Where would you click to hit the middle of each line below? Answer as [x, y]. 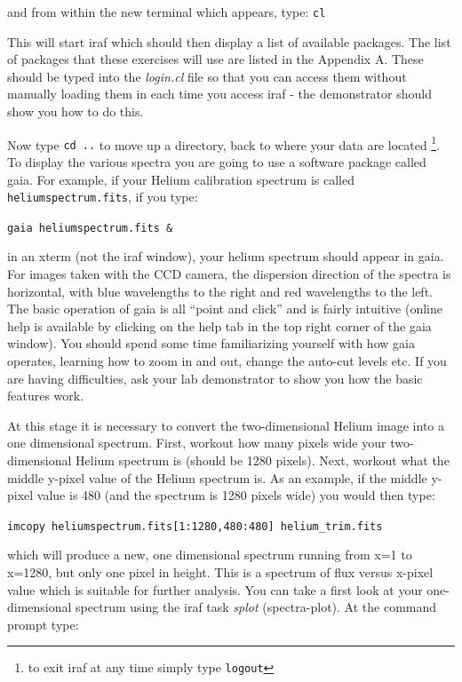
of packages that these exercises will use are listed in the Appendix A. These [215, 59]
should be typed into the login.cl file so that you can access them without [207, 76]
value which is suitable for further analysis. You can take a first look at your [215, 589]
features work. [46, 396]
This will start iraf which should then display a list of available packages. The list [229, 41]
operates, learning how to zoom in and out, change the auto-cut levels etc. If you [227, 361]
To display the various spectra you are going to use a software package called [217, 161]
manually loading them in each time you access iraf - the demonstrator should [219, 94]
